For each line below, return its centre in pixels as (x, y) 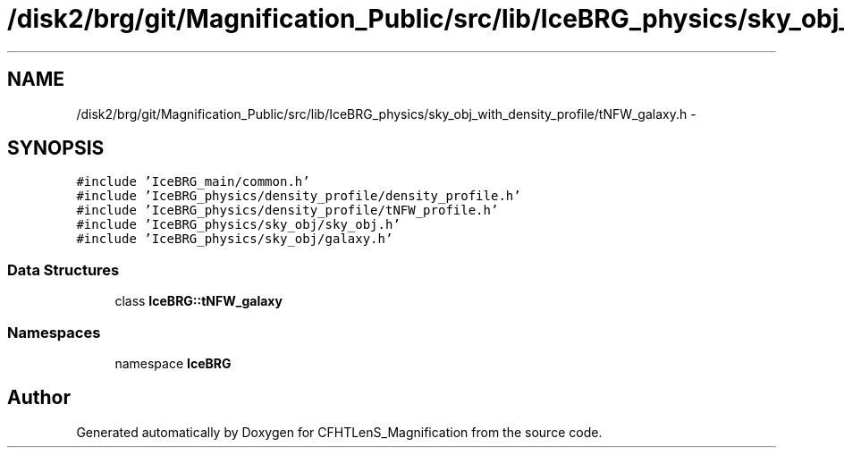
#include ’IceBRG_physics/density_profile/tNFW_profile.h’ (287, 211)
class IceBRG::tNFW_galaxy (198, 301)
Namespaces (54, 332)
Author (39, 398)
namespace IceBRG (173, 363)
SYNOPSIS (56, 148)
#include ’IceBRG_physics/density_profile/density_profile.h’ (299, 196)
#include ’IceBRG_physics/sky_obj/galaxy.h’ (235, 239)
